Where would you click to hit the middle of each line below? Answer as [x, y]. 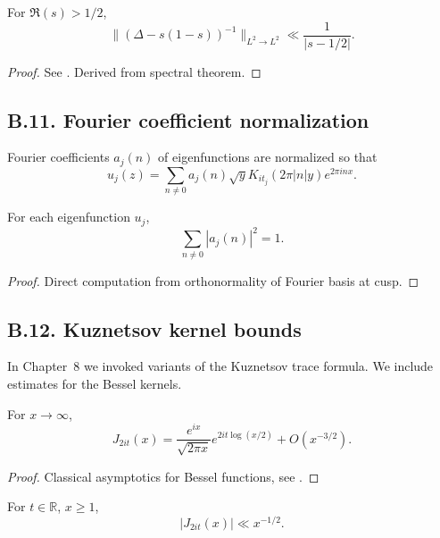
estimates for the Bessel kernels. [95, 383]
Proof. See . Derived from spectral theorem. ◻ [134, 71]
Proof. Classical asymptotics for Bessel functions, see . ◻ [163, 476]
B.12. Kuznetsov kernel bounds [154, 328]
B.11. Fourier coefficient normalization [188, 119]
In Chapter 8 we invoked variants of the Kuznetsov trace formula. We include [220, 366]
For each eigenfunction [69, 217]
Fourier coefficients [58, 157]
